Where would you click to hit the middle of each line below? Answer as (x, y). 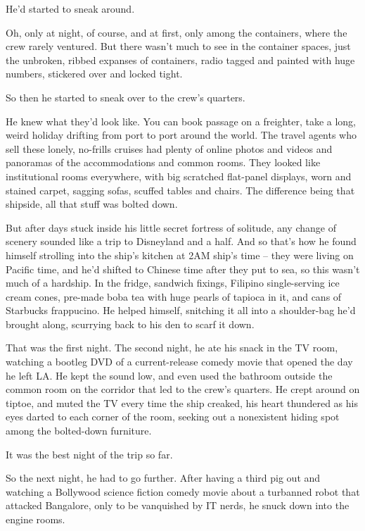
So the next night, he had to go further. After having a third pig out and (163, 478)
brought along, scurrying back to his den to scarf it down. (130, 324)
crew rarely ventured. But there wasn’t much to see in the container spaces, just (178, 46)
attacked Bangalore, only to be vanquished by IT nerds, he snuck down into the (178, 505)
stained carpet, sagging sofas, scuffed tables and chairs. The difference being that (180, 190)
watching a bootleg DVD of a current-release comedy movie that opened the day (179, 362)
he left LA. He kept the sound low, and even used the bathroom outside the (169, 375)
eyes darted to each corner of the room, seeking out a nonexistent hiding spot (173, 417)
